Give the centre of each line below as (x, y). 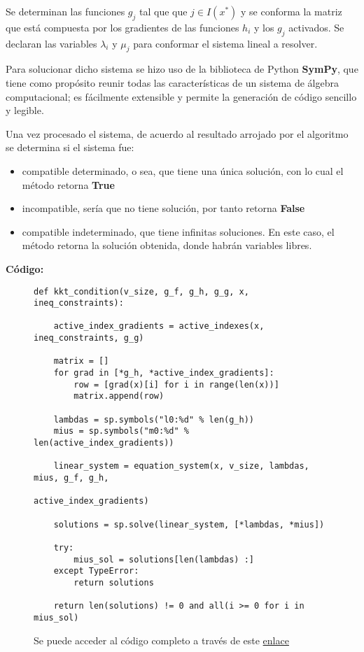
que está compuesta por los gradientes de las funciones (122, 27)
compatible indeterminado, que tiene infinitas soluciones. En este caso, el (178, 231)
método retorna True (68, 184)
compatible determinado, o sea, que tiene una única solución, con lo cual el (183, 170)
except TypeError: (96, 571)
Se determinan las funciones (65, 11)
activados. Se (316, 27)
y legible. (25, 110)
